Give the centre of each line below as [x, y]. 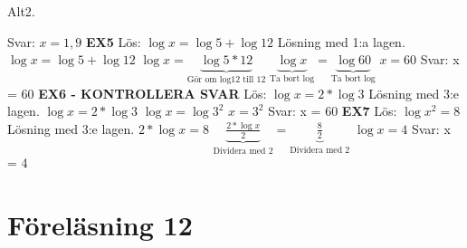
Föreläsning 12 [100, 224]
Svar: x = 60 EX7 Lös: [333, 111]
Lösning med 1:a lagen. [341, 41]
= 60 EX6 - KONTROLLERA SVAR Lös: [137, 93]
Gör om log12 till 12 [226, 80]
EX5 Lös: [114, 41]
